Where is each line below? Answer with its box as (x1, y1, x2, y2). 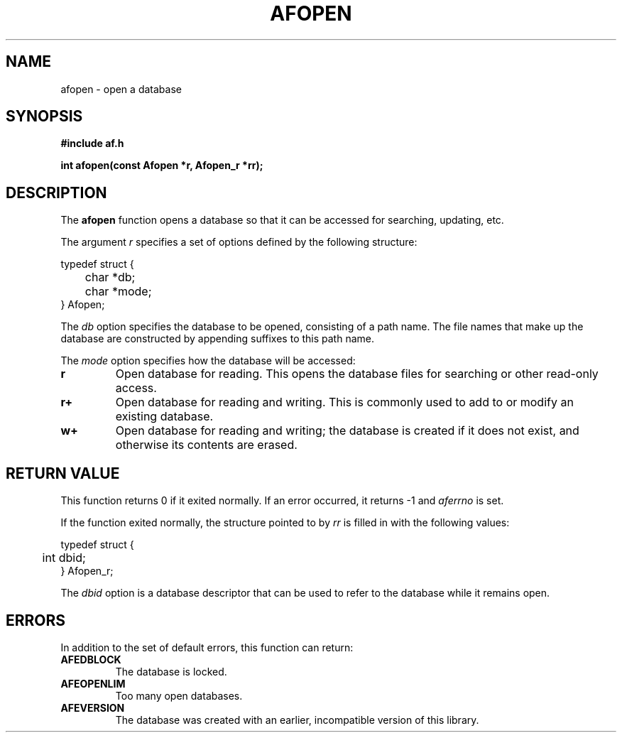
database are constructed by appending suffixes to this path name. (60, 332, 374, 345)
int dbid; (42, 550, 86, 565)
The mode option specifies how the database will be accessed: (60, 354, 356, 367)
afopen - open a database (60, 82, 182, 95)
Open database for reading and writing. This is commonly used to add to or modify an (115, 395, 574, 410)
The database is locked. (115, 665, 227, 678)
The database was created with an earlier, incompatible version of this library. (115, 713, 479, 726)
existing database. (115, 409, 214, 424)
